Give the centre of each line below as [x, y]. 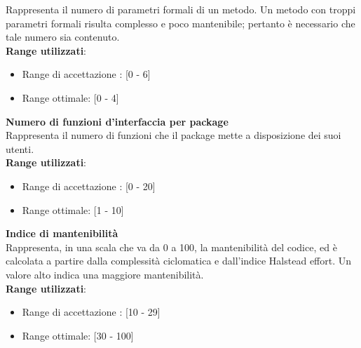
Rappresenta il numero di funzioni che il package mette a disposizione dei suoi [173, 135]
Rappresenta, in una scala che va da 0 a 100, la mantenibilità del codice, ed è [171, 247]
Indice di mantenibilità [62, 233]
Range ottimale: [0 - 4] [70, 97]
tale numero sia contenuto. [63, 37]
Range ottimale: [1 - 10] [73, 209]
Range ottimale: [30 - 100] [78, 335]
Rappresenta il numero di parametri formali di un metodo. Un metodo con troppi [181, 9]
